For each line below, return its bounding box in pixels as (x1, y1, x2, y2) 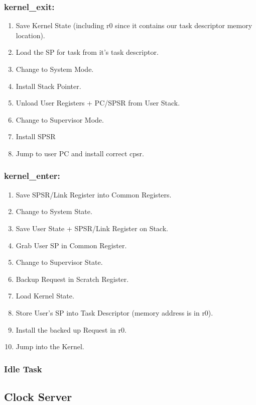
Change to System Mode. (16, 64, 94, 74)
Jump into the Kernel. (16, 341, 84, 352)
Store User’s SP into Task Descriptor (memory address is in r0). (16, 307, 213, 318)
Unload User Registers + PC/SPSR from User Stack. (16, 97, 180, 108)
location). (16, 30, 45, 40)
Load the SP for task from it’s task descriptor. (16, 47, 159, 57)
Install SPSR (16, 131, 56, 142)
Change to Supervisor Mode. (16, 114, 104, 125)
